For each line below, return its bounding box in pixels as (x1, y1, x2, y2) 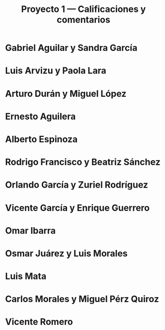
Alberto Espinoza (5, 133, 78, 145)
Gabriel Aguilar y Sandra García (5, 42, 138, 53)
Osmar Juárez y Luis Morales (5, 248, 128, 259)
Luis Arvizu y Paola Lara (5, 65, 106, 76)
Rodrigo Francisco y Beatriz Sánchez (5, 156, 161, 168)
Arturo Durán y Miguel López (5, 88, 127, 99)
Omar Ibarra (5, 225, 56, 236)
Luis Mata (5, 271, 47, 282)
